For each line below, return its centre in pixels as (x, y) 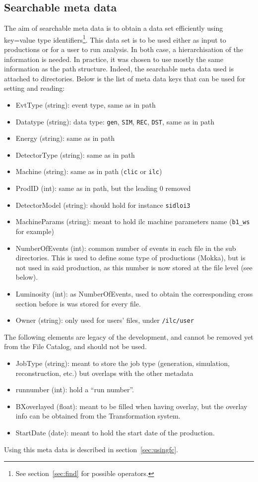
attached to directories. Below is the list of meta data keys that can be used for (125, 78)
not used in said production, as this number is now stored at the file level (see (134, 267)
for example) (35, 231)
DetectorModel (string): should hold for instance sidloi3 (103, 205)
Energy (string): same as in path (65, 138)
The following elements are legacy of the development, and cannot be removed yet (129, 336)
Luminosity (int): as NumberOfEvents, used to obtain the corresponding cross (134, 293)
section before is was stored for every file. (78, 303)
